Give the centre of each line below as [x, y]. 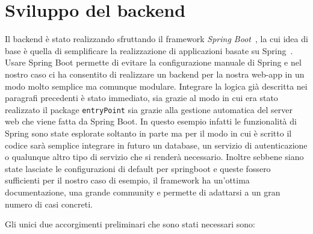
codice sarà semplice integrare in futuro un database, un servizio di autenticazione [156, 145]
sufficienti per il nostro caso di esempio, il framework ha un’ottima [127, 180]
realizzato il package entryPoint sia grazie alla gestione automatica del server [149, 109]
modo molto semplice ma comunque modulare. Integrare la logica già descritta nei [156, 86]
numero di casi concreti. [49, 204]
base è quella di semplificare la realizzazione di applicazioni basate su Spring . [149, 50]
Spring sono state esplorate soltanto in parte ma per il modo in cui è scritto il [148, 133]
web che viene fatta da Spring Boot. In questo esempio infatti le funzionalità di [151, 121]
